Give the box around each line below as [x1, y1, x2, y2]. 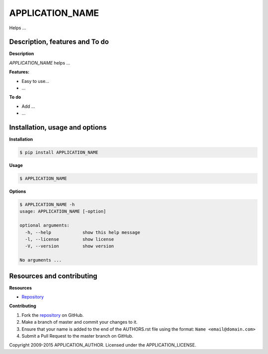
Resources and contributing [9, 272, 98, 280]
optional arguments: [19, 222, 69, 228]
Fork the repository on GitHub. [21, 312, 84, 318]
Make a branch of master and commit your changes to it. [21, 319, 138, 325]
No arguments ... [19, 257, 62, 263]
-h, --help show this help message [25, 229, 140, 235]
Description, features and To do [9, 38, 109, 46]
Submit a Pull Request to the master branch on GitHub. [21, 333, 134, 339]
